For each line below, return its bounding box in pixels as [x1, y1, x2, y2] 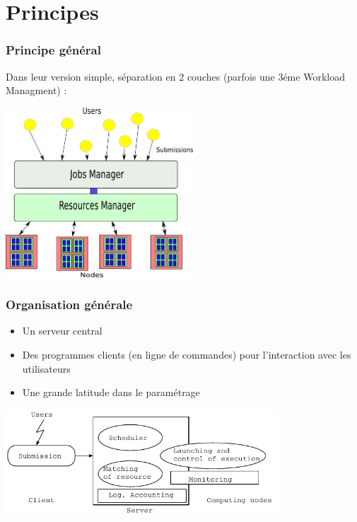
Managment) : [6, 83, 67, 98]
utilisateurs [22, 361, 71, 376]
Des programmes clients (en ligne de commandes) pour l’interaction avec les [22, 347, 351, 362]
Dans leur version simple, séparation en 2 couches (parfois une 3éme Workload [6, 69, 345, 83]
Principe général [6, 41, 101, 59]
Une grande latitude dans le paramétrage [22, 385, 200, 400]
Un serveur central [22, 323, 103, 338]
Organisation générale [6, 296, 133, 313]
